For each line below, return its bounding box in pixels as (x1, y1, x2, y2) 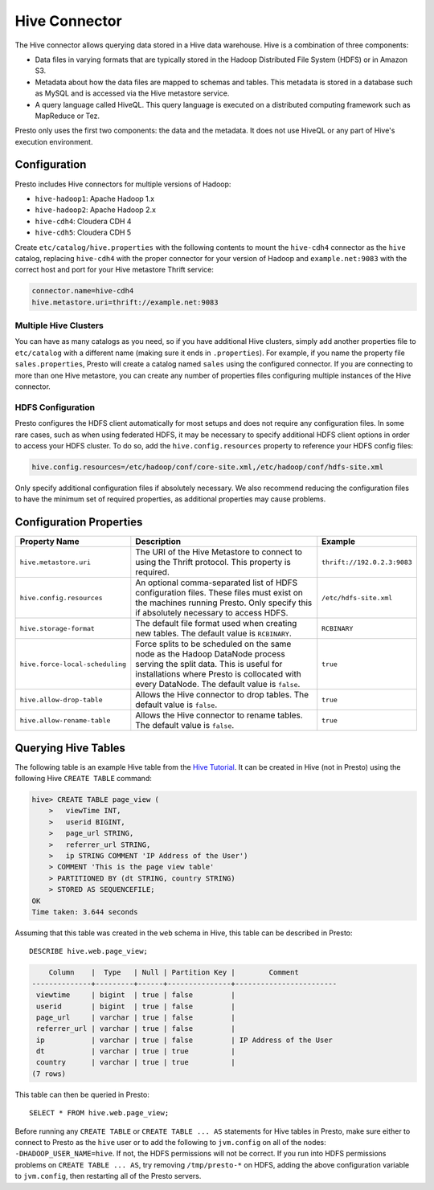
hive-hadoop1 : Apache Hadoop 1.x (35, 194, 155, 203)
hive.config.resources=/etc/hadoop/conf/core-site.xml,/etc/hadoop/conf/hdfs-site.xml (31, 462, 384, 472)
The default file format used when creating (135, 618, 297, 629)
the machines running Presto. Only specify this (135, 597, 313, 608)
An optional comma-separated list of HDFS (135, 577, 298, 588)
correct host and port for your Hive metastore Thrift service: (14, 265, 215, 275)
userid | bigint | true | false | (36, 1001, 236, 1011)
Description (135, 536, 181, 547)
